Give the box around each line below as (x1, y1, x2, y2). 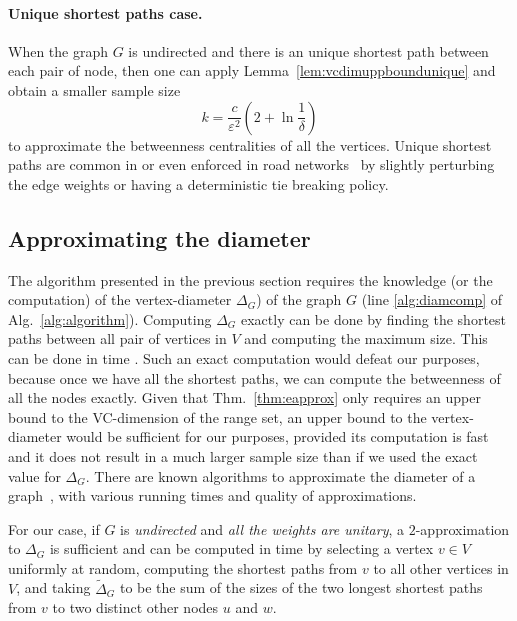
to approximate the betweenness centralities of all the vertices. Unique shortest (8, 134, 492, 155)
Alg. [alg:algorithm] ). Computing (8, 308, 212, 329)
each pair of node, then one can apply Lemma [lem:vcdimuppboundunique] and (8, 60, 496, 81)
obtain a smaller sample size (8, 79, 181, 100)
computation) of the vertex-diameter (8, 289, 232, 310)
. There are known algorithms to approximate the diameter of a (85, 465, 476, 486)
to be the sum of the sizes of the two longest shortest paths (119, 577, 483, 598)
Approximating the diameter (8, 222, 311, 253)
